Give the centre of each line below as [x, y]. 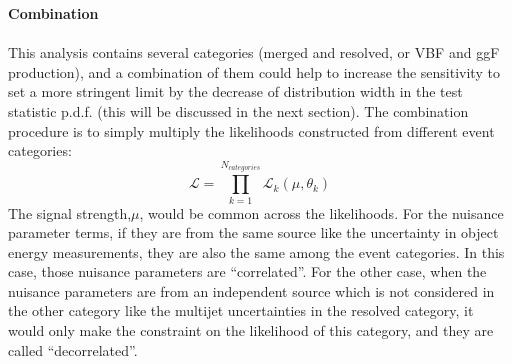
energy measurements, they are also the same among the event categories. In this [256, 251]
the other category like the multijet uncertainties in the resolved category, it [241, 310]
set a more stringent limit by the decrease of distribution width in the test [235, 91]
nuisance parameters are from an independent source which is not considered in [251, 290]
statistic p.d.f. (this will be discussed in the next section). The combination [238, 110]
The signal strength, [70, 212]
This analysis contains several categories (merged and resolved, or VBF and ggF [254, 52]
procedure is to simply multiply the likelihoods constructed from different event [251, 130]
